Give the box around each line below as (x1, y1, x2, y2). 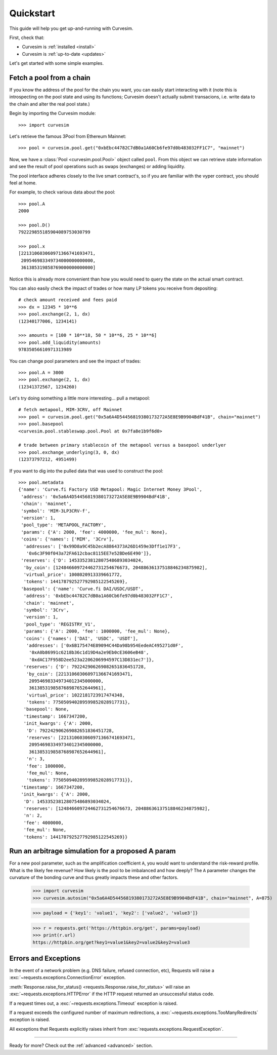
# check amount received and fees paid (18, 297, 117, 303)
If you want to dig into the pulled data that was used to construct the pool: (9, 467, 164, 474)
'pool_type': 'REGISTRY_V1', (23, 621, 96, 627)
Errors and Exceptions (9, 954, 81, 962)
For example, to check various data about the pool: (9, 189, 116, 195)
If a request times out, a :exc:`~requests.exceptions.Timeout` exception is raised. (9, 1000, 178, 1006)
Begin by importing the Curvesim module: (9, 110, 96, 116)
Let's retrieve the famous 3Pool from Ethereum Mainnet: (9, 133, 126, 139)
